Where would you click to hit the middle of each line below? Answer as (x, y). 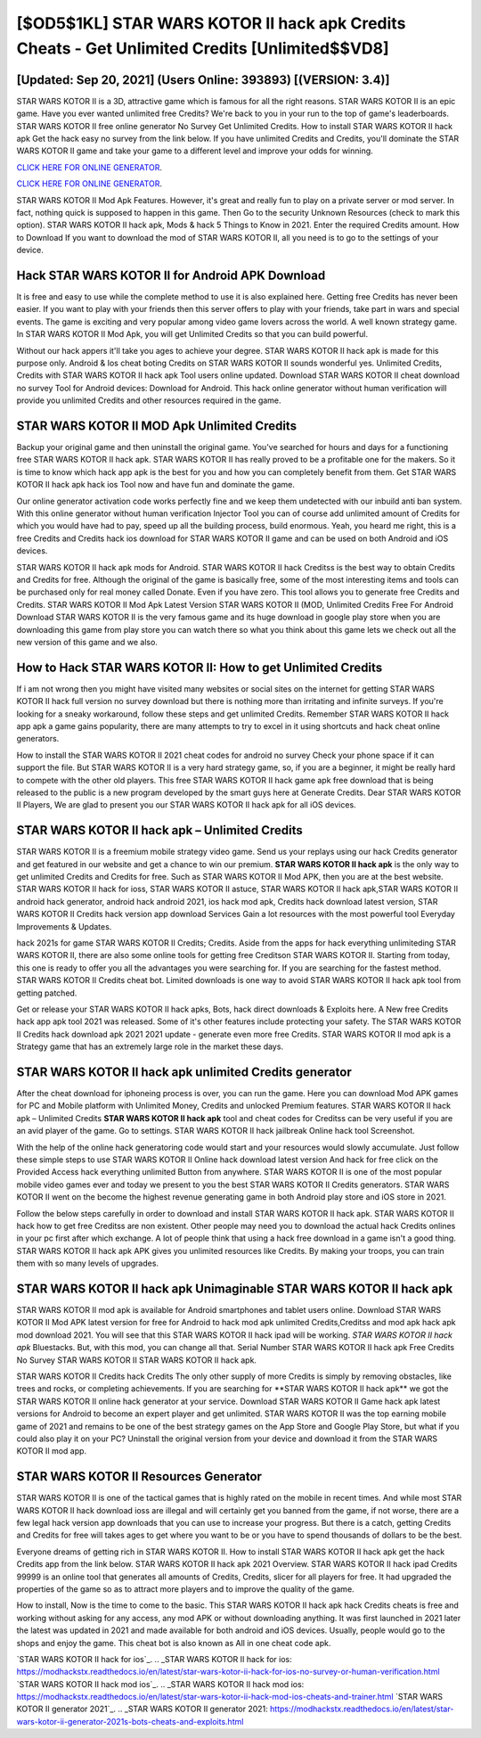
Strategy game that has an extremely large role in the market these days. (150, 1046)
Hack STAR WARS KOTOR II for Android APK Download (171, 275)
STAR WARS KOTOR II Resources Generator (139, 1476)
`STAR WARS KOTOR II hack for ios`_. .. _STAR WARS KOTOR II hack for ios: (155, 1659)
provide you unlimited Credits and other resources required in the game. (149, 400)
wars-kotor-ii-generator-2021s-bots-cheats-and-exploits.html (130, 1721)
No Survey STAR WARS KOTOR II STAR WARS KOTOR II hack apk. (137, 1360)
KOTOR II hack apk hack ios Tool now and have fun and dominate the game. (156, 485)
